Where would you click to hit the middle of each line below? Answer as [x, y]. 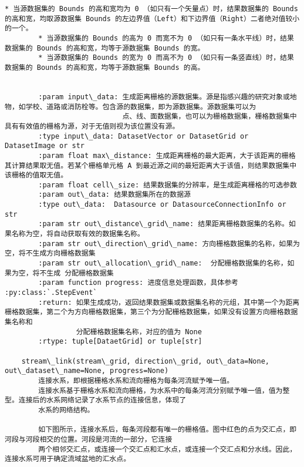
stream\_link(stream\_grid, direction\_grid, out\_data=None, [146, 361]
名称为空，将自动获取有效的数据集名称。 [78, 234]
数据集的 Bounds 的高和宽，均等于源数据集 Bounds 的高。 [105, 67]
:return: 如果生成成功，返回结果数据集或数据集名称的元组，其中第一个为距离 [169, 302]
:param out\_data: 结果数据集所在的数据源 [114, 195]
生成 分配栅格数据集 [80, 273]
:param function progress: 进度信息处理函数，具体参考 [138, 283]
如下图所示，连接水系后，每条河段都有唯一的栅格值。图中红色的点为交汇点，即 [168, 430]
